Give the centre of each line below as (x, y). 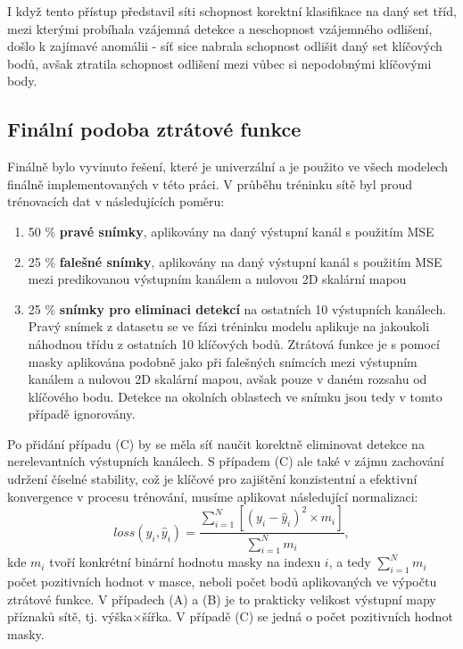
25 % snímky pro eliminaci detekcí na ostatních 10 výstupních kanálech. (237, 308)
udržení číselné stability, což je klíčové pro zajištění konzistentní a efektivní (212, 479)
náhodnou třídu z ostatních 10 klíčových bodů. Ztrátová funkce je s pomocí (234, 343)
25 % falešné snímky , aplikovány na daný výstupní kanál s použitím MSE (235, 261)
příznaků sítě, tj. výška (70, 616)
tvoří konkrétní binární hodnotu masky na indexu (185, 562)
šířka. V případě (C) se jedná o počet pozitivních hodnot (298, 616)
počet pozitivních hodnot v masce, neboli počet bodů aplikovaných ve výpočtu (222, 582)
